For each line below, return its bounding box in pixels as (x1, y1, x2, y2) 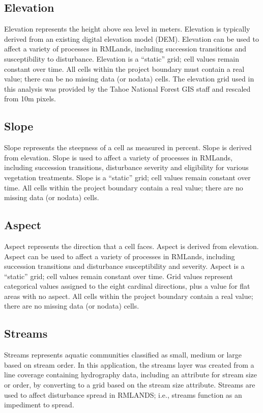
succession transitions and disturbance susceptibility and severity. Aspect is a (4, 261, 245, 271)
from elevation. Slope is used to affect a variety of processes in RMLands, (4, 152, 232, 162)
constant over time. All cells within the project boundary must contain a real (4, 63, 245, 74)
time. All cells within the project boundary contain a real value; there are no (4, 182, 243, 192)
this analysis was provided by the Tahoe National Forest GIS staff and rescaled (4, 83, 251, 94)
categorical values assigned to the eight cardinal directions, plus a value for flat (4, 281, 250, 291)
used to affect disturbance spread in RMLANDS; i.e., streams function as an (4, 389, 242, 400)
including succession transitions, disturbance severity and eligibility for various (4, 162, 249, 173)
